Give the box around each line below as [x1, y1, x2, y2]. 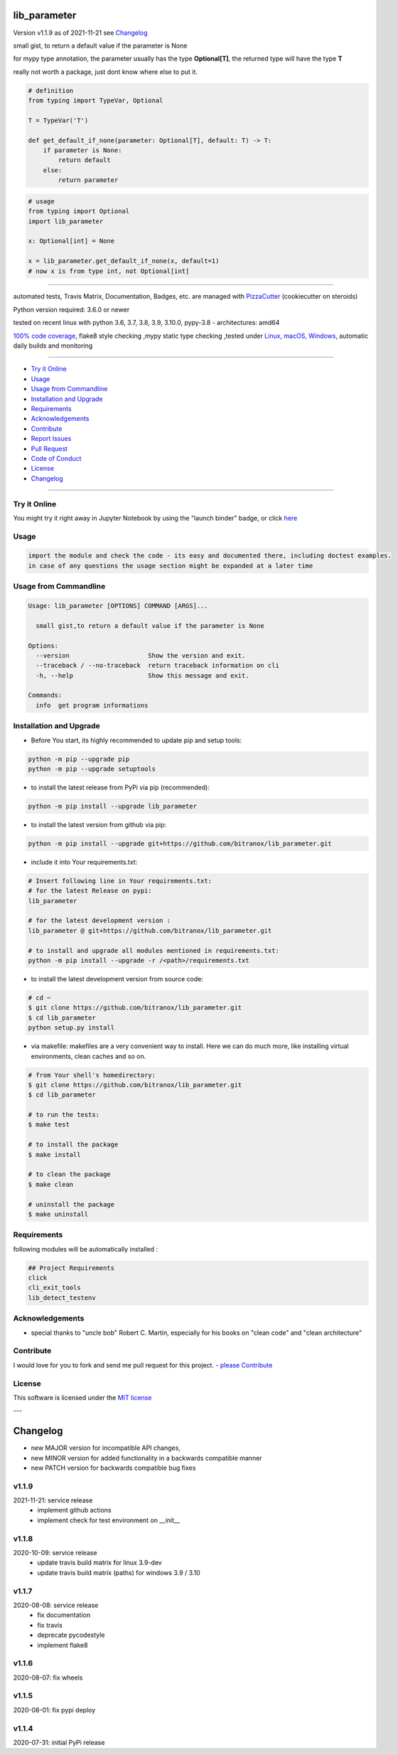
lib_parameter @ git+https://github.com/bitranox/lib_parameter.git [28, 927, 272, 934]
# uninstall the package [28, 1200, 115, 1208]
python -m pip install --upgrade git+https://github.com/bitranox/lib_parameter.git [28, 839, 332, 848]
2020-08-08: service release [13, 1601, 99, 1609]
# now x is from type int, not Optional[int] [28, 267, 190, 275]
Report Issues [31, 434, 72, 443]
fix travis [37, 1621, 63, 1629]
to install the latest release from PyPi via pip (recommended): [31, 783, 210, 791]
